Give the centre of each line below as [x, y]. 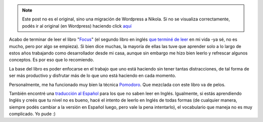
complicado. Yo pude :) [32, 114]
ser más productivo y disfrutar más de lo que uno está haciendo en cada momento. [93, 76]
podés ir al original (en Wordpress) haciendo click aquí [77, 26]
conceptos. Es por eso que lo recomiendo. [52, 60]
